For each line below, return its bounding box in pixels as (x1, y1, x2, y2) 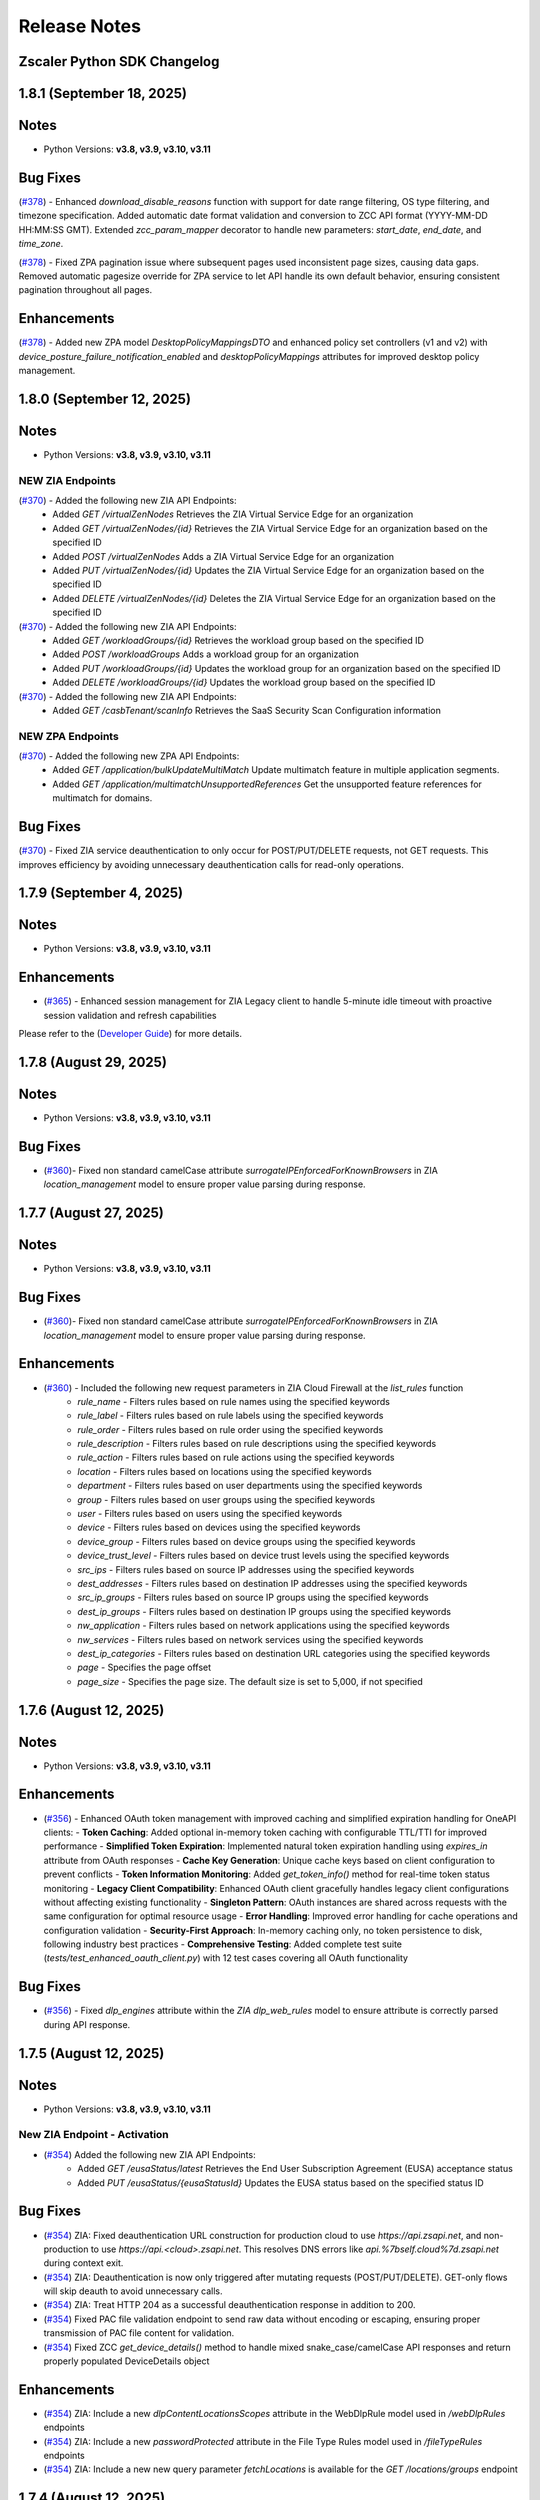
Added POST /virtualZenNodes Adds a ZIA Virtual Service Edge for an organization (52, 550, 395, 562)
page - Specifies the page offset (77, 1661, 212, 1674)
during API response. (43, 2018, 131, 2030)
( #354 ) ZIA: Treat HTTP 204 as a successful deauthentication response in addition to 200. (43, 2299, 416, 2311)
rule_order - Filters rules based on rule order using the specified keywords (77, 1423, 384, 1435)
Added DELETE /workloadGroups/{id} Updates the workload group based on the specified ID (52, 676, 436, 689)
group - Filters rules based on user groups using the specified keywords (77, 1493, 375, 1505)
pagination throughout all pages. (18, 284, 153, 296)
